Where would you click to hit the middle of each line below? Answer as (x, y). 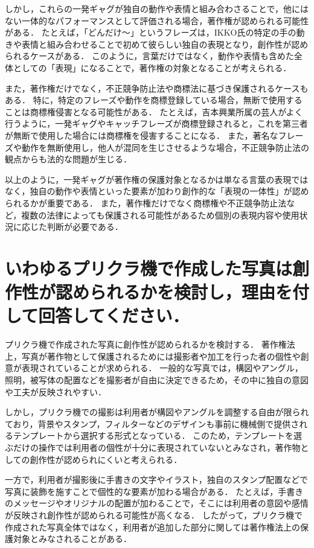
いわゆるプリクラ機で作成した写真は (149, 268)
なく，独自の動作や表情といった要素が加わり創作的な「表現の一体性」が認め (157, 191)
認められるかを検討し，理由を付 (183, 292)
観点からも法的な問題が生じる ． (68, 159)
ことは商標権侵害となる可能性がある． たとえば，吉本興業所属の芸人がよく (154, 111)
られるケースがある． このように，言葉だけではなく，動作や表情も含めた (149, 56)
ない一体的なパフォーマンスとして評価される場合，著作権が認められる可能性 (157, 20)
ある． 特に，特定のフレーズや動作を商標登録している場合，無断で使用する (154, 100)
